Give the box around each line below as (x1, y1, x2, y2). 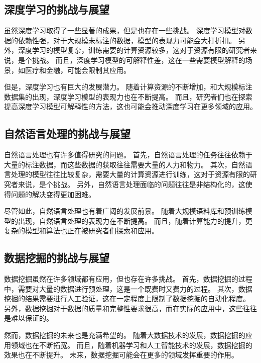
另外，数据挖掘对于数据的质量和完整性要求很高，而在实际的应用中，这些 (4, 303, 243, 313)
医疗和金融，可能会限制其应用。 (25, 64, 130, 75)
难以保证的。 (11, 313, 53, 323)
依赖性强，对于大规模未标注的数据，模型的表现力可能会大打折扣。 (18, 35, 236, 45)
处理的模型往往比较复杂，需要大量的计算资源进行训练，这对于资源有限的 (11, 169, 250, 179)
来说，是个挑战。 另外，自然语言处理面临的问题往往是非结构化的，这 (18, 178, 245, 189)
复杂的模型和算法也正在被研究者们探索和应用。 (4, 225, 159, 236)
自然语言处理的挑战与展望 (4, 126, 130, 141)
